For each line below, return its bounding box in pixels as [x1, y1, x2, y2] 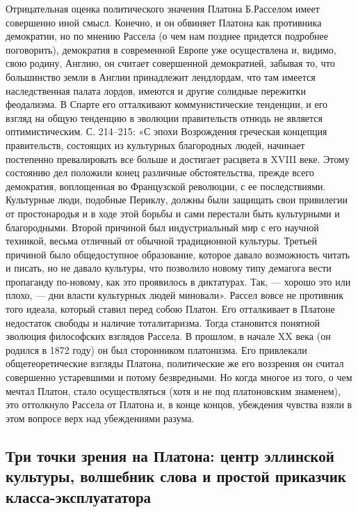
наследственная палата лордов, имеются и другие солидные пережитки [6, 83, 306, 98]
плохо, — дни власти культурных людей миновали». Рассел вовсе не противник [6, 288, 343, 302]
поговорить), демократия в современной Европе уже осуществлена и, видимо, [6, 42, 336, 56]
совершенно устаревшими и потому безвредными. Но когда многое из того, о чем [6, 370, 352, 385]
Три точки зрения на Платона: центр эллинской [6, 444, 334, 466]
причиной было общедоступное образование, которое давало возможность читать [6, 247, 350, 261]
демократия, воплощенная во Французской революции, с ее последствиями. [6, 178, 326, 193]
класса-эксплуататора [6, 486, 152, 507]
